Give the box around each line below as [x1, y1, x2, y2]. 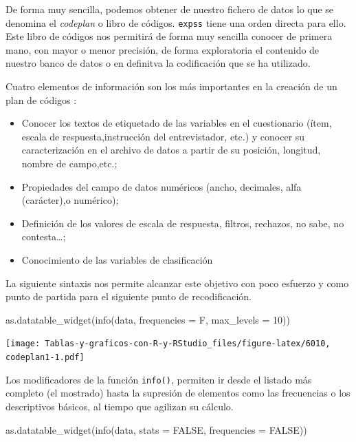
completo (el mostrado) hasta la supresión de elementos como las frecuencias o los [5, 386, 351, 400]
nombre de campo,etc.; [21, 156, 118, 170]
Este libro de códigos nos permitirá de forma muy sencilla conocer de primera [5, 29, 333, 43]
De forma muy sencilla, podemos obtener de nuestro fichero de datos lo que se [5, 2, 334, 16]
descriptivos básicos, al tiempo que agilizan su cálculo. [5, 399, 234, 413]
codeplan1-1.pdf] [5, 352, 85, 362]
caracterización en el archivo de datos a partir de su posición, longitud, [21, 143, 321, 157]
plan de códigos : [5, 92, 77, 107]
